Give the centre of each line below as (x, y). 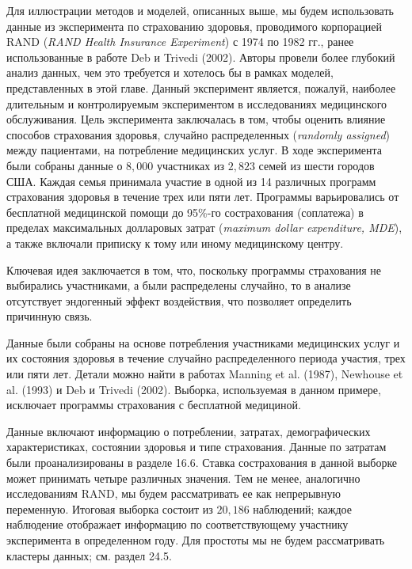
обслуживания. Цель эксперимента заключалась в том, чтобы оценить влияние (196, 119)
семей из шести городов (317, 165)
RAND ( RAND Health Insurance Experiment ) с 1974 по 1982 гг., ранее (180, 42)
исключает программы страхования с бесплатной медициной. (154, 405)
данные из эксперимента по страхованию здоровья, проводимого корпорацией (194, 26)
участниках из (191, 165)
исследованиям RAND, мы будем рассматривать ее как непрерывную (174, 493)
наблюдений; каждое (302, 508)
